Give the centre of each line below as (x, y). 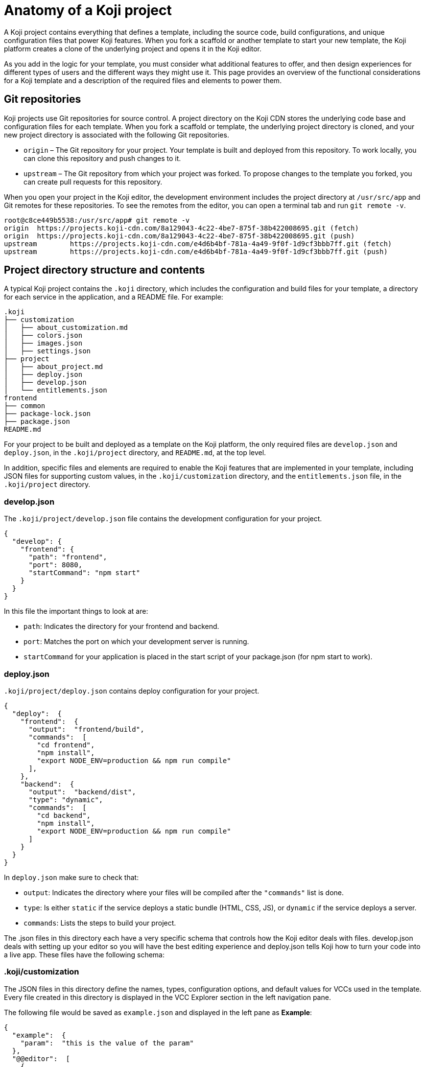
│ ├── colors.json (43, 336)
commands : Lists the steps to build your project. (100, 923)
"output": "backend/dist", (82, 792)
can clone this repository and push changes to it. (102, 158)
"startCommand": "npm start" (84, 573)
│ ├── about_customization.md (66, 328)
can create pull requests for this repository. (93, 182)
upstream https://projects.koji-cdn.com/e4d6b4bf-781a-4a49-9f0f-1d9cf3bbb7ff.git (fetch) (198, 244)
